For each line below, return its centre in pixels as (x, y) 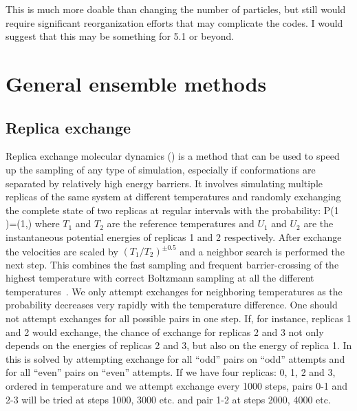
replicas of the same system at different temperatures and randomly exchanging (173, 197)
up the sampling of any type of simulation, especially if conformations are (161, 169)
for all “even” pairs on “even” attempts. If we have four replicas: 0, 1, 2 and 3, (171, 372)
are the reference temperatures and (181, 223)
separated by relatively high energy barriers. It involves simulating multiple (164, 183)
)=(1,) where (33, 223)
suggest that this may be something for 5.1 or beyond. (120, 36)
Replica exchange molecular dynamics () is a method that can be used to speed (173, 156)
